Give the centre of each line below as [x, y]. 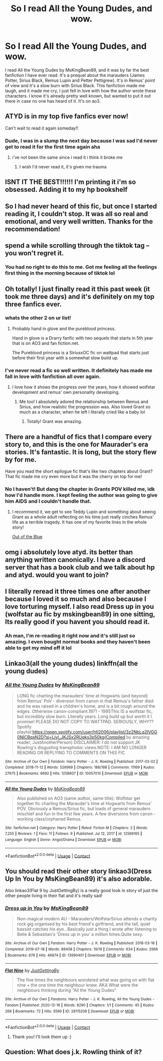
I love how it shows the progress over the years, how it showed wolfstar [84, 387]
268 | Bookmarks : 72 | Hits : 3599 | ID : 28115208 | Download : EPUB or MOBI [70, 1011]
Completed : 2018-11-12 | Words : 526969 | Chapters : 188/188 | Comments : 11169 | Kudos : [80, 768]
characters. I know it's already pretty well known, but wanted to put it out [78, 96]
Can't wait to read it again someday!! [42, 128]
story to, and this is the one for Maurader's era [77, 444]
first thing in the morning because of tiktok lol [60, 273]
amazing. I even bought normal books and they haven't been [78, 641]
